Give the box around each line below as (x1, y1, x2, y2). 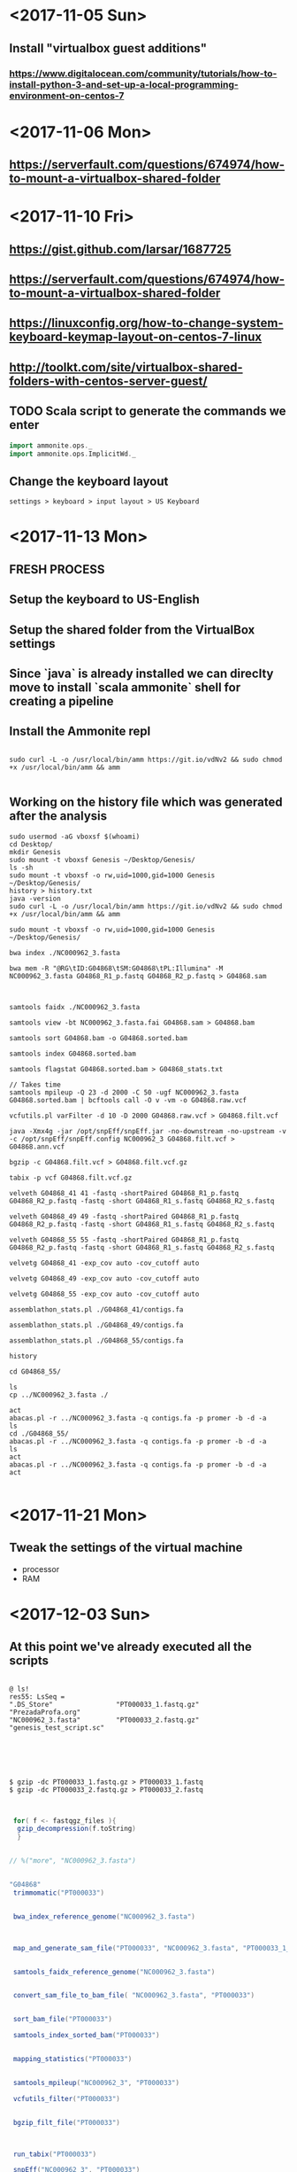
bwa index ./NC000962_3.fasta (9, 948, 121, 957)
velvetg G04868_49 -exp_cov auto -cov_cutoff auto (9, 1273, 200, 1283)
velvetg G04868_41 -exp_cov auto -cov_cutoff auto (9, 1258, 200, 1267)
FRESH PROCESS (9, 562, 105, 577)
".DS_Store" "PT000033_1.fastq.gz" (9, 1700, 200, 1709)
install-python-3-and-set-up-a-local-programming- (9, 78, 239, 90)
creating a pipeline (9, 693, 114, 709)
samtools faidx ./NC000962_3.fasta (9, 1002, 141, 1011)
